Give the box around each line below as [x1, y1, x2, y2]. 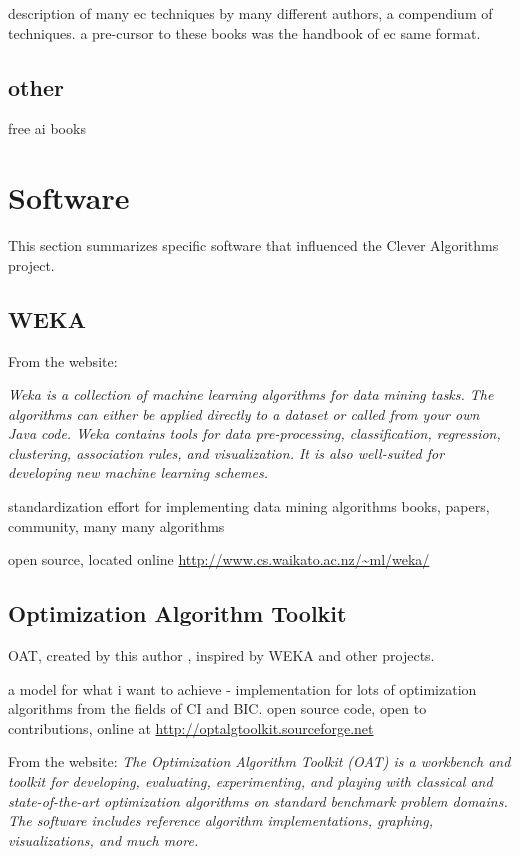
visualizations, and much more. [8, 829, 199, 850]
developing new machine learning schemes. [8, 462, 268, 483]
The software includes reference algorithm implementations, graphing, [8, 810, 433, 831]
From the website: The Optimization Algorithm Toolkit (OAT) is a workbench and [8, 751, 511, 772]
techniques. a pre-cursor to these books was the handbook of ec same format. [8, 22, 481, 43]
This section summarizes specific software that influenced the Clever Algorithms [8, 235, 499, 256]
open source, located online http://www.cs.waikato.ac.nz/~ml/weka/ [8, 549, 430, 570]
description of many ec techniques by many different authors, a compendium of [8, 3, 493, 23]
